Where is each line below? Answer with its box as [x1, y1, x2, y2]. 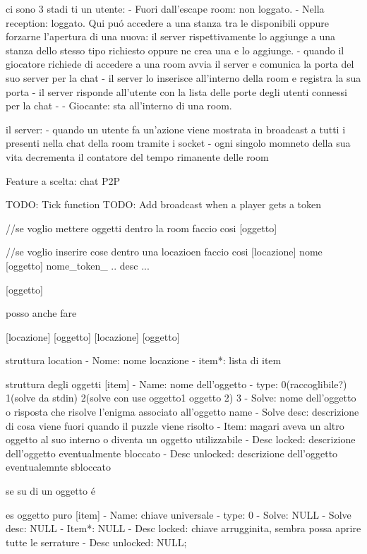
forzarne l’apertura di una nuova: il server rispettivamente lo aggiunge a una [6, 29, 336, 44]
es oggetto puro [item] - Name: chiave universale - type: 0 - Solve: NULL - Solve [6, 507, 351, 522]
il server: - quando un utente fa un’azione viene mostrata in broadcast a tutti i [6, 121, 346, 136]
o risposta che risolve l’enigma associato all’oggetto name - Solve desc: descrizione [6, 404, 359, 419]
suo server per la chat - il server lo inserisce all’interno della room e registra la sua [6, 70, 361, 85]
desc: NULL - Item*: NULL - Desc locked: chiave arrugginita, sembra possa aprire [6, 521, 361, 536]
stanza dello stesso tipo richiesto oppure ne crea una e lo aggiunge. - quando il [6, 42, 344, 57]
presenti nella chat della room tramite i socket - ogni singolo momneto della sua [6, 136, 351, 150]
